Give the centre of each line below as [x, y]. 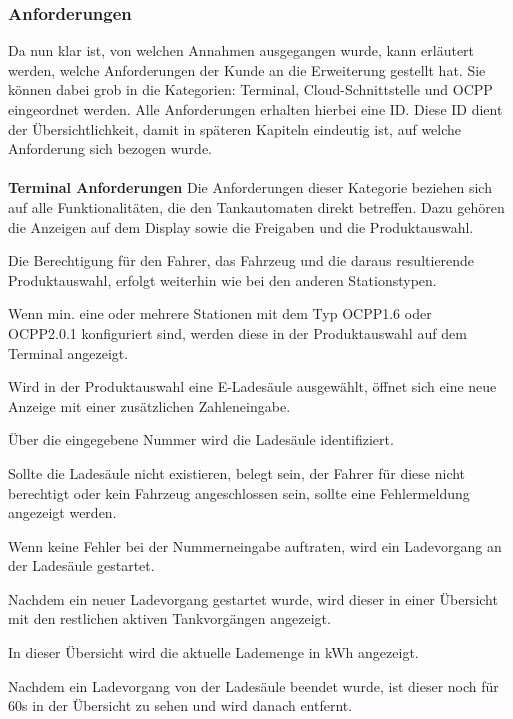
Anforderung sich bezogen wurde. [110, 148]
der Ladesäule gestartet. [81, 565]
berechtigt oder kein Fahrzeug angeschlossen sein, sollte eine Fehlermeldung [239, 492]
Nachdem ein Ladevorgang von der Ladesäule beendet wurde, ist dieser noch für [253, 685]
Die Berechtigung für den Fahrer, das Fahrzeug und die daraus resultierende [241, 260]
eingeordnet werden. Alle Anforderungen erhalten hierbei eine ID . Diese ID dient [255, 109]
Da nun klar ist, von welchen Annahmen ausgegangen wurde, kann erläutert [241, 50]
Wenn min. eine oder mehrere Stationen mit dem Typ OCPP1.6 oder [220, 313]
